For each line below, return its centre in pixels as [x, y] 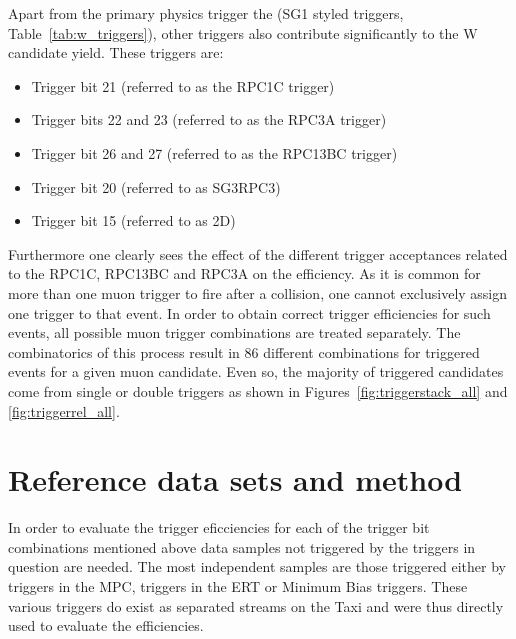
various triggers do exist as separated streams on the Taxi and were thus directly [256, 605]
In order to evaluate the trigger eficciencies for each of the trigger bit [219, 527]
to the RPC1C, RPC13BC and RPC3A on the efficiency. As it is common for [244, 273]
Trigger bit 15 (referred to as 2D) [133, 220]
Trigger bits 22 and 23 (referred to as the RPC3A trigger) [209, 119]
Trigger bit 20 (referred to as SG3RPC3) [156, 186]
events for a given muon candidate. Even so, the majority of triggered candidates [256, 371]
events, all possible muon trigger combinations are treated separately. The [234, 332]
